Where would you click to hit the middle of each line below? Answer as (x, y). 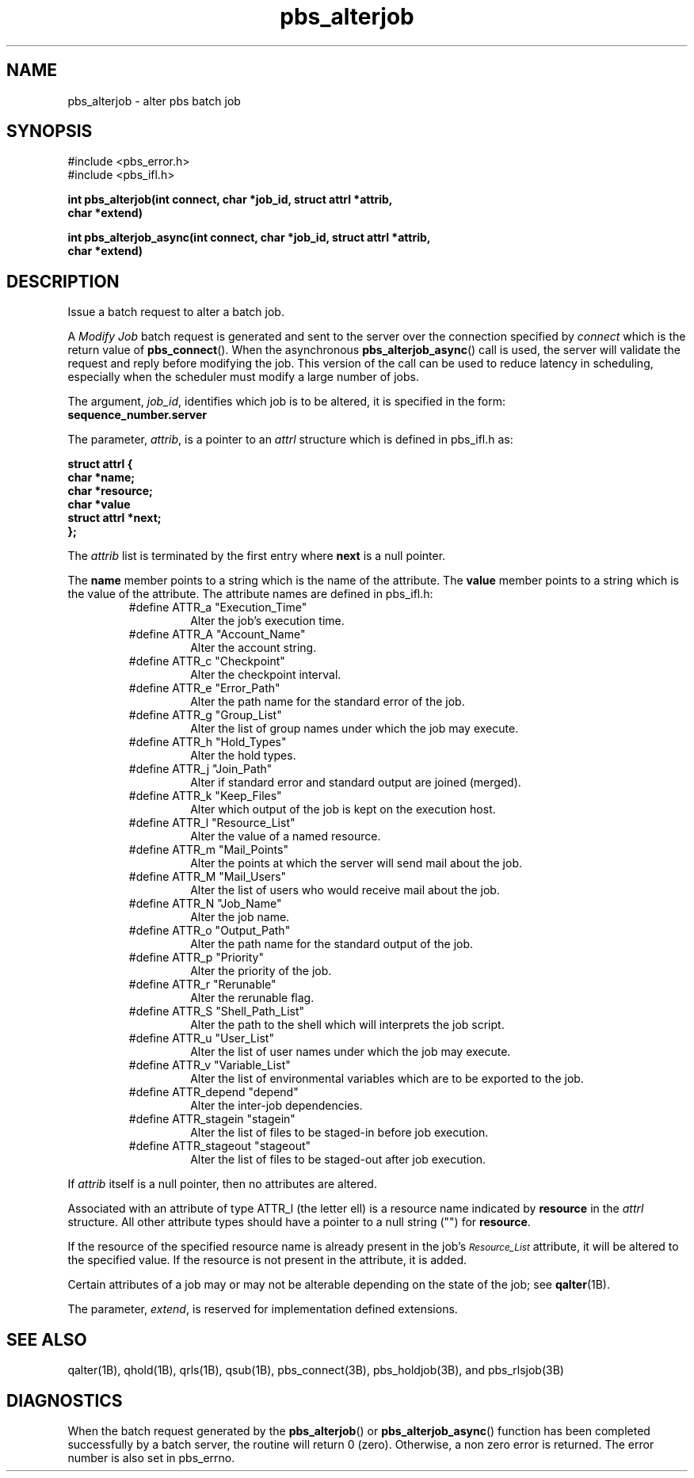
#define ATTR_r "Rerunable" (202, 985)
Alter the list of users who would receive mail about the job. (345, 890)
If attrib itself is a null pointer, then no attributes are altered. (222, 1184)
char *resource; (110, 491)
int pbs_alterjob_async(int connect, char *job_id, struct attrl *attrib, (249, 238)
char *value (99, 505)
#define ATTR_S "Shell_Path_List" (217, 1011)
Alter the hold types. (243, 756)
